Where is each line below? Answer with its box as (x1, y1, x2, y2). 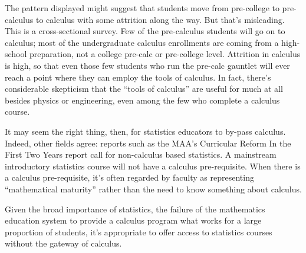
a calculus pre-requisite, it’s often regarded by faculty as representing (5, 171, 254, 184)
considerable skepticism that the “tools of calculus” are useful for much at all (5, 82, 283, 95)
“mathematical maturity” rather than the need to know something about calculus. (5, 182, 302, 195)
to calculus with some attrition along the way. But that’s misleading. (35, 13, 285, 25)
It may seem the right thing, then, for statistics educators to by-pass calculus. (5, 125, 286, 137)
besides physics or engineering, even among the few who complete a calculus (5, 94, 280, 106)
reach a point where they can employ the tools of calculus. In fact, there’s (5, 71, 271, 83)
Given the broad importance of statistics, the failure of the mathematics (5, 202, 265, 215)
